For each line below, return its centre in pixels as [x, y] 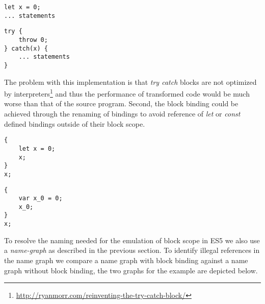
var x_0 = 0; [41, 198]
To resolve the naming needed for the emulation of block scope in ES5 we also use [132, 240]
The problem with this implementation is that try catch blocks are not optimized [130, 81]
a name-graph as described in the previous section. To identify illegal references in [132, 250]
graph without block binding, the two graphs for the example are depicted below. [131, 270]
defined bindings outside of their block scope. [75, 123]
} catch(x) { [26, 48]
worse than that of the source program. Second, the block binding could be [121, 103]
